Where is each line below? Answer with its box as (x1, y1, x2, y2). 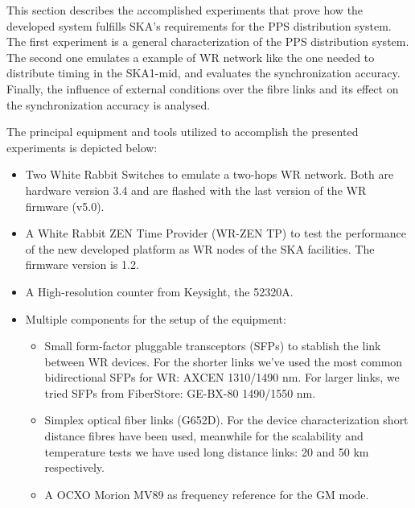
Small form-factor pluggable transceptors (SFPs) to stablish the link (44, 337, 381, 354)
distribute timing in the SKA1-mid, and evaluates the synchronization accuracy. (6, 64, 401, 81)
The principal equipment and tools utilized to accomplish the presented (6, 123, 359, 140)
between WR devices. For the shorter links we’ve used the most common (44, 353, 403, 370)
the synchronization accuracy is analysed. (6, 96, 211, 113)
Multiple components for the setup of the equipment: (25, 310, 286, 327)
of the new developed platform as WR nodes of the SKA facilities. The (25, 240, 375, 257)
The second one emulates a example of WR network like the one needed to (6, 48, 375, 65)
